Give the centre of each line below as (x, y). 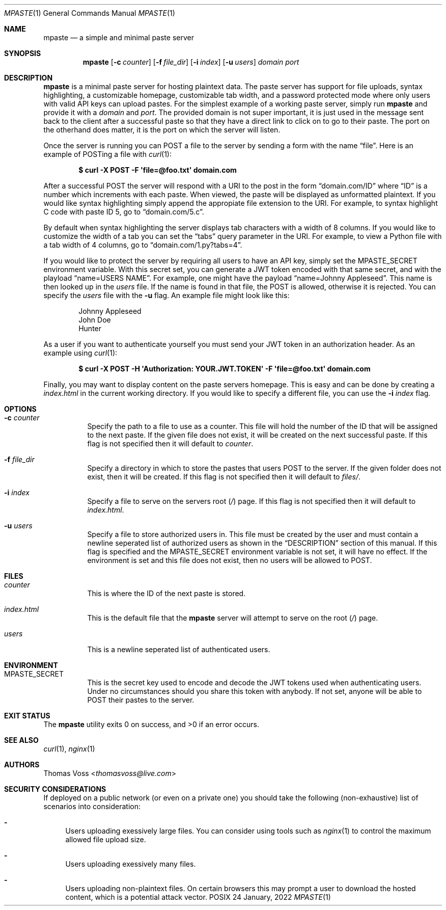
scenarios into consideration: (92, 806)
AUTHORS (22, 765)
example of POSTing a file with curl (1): (108, 154)
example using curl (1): (80, 353)
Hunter (90, 328)
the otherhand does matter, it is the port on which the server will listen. (162, 130)
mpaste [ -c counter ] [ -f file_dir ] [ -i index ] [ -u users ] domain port (191, 62)
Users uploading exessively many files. (131, 864)
